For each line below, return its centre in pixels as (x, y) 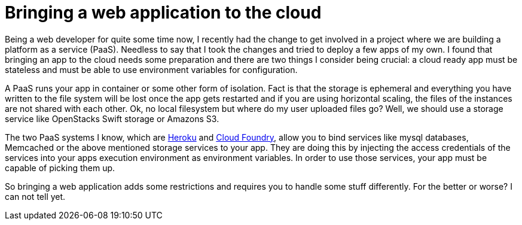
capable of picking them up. (60, 168)
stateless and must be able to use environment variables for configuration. (151, 69)
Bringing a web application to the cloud (163, 13)
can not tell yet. (35, 196)
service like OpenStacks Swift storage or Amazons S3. (112, 118)
